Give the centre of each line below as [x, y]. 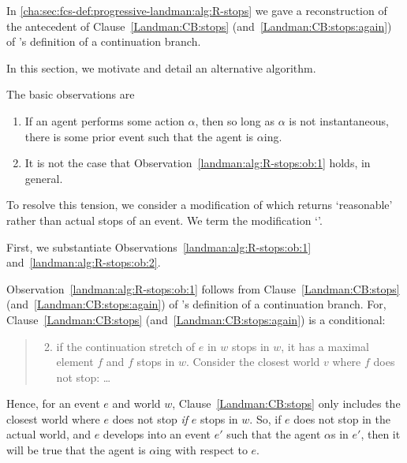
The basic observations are [71, 94]
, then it [381, 434]
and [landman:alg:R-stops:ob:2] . [84, 262]
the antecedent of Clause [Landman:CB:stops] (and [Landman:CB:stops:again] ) [199, 26]
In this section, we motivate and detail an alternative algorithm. [161, 67]
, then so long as [235, 120]
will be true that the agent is [76, 450]
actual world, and [49, 434]
